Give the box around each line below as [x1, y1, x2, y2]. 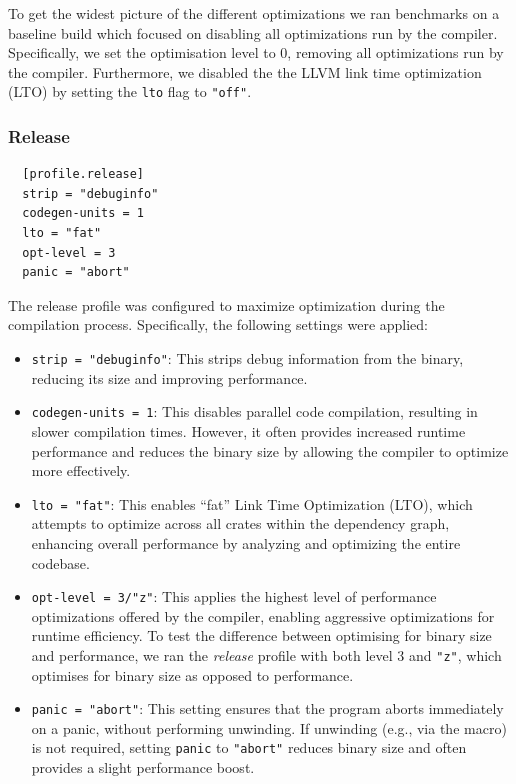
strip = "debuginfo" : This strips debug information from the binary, [31, 348, 464, 368]
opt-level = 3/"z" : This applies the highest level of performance [31, 586, 437, 607]
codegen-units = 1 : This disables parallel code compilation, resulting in [31, 401, 478, 422]
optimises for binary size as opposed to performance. [31, 664, 354, 685]
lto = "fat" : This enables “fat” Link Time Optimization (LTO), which [31, 493, 473, 514]
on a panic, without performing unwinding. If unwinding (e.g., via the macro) [31, 717, 507, 738]
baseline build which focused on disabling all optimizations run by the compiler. [8, 22, 498, 43]
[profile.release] [22, 167, 145, 182]
